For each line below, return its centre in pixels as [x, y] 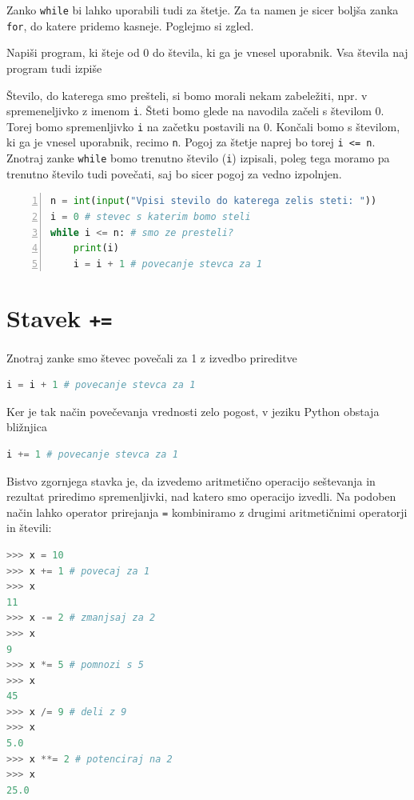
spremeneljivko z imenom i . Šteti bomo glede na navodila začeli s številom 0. [195, 111]
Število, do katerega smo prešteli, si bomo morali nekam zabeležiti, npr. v [187, 95]
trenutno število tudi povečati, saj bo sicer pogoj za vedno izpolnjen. [174, 173]
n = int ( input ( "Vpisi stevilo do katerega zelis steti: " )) [214, 201]
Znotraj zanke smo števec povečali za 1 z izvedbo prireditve [152, 357]
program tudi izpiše [54, 68]
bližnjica [27, 427]
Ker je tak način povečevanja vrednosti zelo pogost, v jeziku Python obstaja [193, 411]
